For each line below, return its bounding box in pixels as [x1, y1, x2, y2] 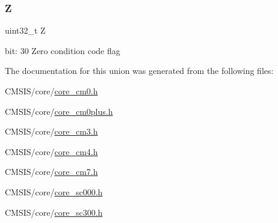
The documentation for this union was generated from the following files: [5, 64, 274, 77]
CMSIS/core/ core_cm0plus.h [5, 105, 113, 117]
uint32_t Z [5, 24, 46, 37]
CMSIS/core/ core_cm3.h [5, 125, 98, 138]
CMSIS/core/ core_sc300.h [5, 206, 103, 218]
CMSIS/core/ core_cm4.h [5, 145, 98, 157]
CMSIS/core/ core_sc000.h [5, 185, 103, 198]
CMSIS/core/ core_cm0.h [5, 85, 98, 97]
